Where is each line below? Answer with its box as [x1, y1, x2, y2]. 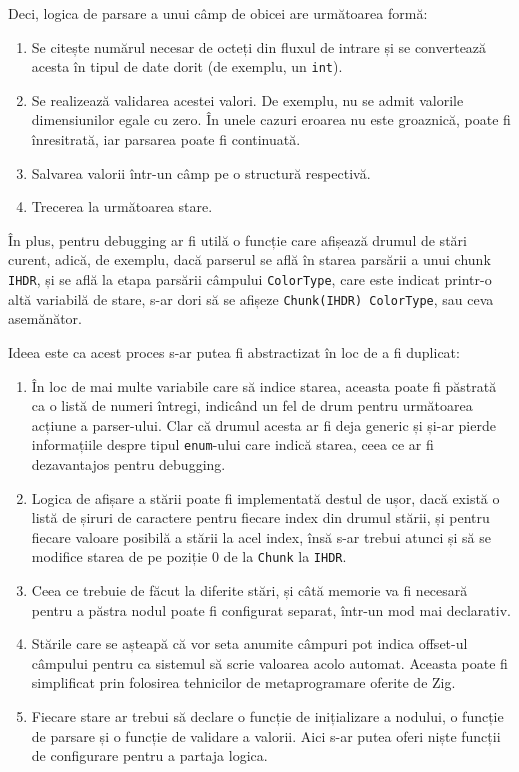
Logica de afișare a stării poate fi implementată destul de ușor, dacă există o [31, 487, 500, 508]
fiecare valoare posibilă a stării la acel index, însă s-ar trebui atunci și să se [31, 526, 491, 547]
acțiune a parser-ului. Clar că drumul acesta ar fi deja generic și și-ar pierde [31, 414, 496, 435]
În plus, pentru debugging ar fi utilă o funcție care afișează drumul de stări [8, 229, 467, 250]
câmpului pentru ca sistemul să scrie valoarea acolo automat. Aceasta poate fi [31, 652, 508, 673]
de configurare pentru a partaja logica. [31, 745, 268, 766]
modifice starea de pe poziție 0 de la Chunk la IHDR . [31, 546, 347, 567]
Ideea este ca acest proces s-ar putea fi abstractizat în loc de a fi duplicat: [8, 341, 460, 362]
